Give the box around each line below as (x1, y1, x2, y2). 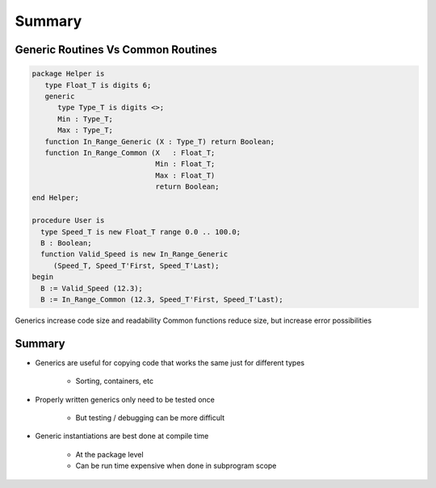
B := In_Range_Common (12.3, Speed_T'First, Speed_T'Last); (40, 294, 283, 304)
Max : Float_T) (155, 170, 216, 180)
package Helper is (31, 69, 105, 78)
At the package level (75, 449, 145, 459)
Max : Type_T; (57, 126, 113, 135)
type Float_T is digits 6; (44, 81, 152, 90)
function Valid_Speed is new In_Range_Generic (40, 250, 228, 259)
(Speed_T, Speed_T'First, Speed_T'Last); (52, 261, 220, 270)
